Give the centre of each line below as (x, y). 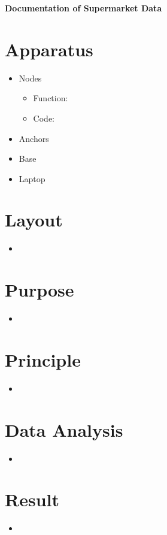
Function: (51, 98)
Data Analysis (64, 429)
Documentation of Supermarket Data (83, 8)
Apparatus (49, 49)
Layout (34, 220)
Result (32, 499)
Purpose (40, 290)
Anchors (34, 138)
